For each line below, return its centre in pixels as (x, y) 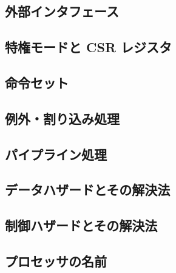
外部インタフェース (62, 11)
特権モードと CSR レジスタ (89, 47)
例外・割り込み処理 (62, 118)
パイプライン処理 (56, 154)
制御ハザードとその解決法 (81, 225)
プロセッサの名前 (56, 261)
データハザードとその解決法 (88, 190)
